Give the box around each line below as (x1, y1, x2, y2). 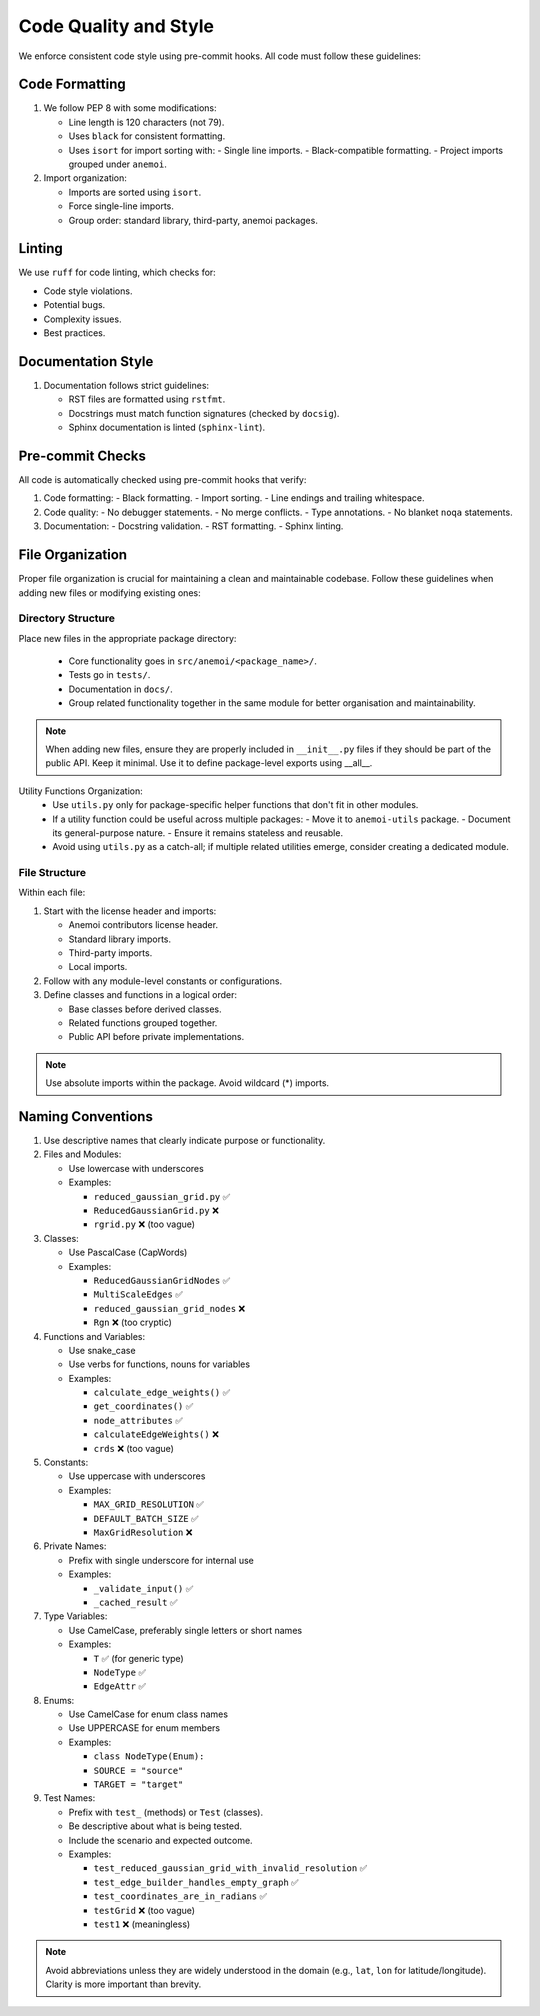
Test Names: (43, 1792, 96, 1804)
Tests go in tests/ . (68, 669, 151, 681)
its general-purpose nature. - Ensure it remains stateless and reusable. (52, 826, 344, 839)
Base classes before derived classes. (68, 1003, 222, 1015)
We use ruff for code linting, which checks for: (18, 266, 217, 279)
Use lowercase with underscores (68, 1162, 204, 1174)
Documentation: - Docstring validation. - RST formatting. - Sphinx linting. (43, 520, 344, 532)
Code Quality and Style (18, 15, 215, 37)
